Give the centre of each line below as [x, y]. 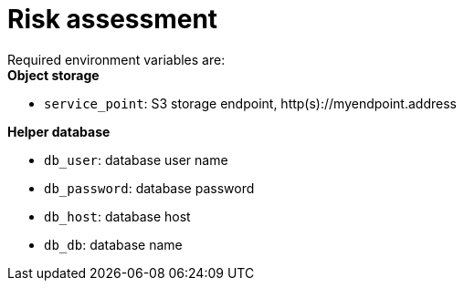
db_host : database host [117, 216]
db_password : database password [149, 188]
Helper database [59, 131]
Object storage [53, 75]
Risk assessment [113, 19]
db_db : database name [113, 244]
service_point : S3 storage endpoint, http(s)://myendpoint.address [250, 103]
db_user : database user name [136, 159]
